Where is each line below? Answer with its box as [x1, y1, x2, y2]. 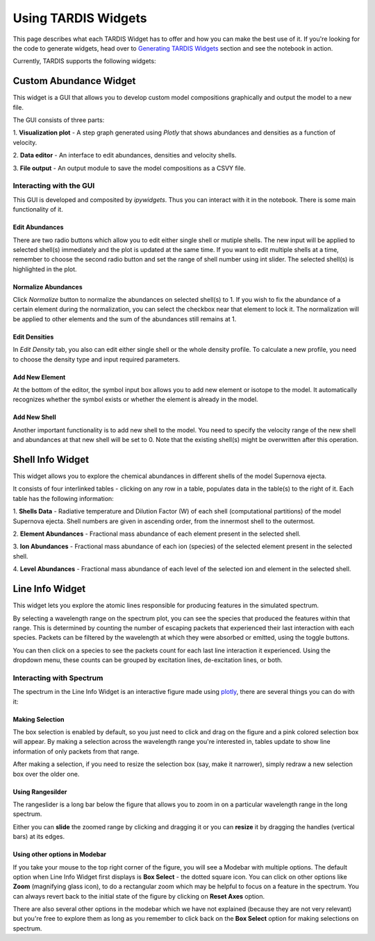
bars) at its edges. [12, 833, 65, 841]
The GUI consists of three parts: [12, 116, 105, 124]
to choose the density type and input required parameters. [12, 355, 181, 364]
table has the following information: [12, 494, 114, 502]
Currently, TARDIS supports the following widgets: [12, 57, 156, 65]
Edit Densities [12, 332, 54, 341]
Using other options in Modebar [12, 850, 107, 858]
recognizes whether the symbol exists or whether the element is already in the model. [12, 396, 258, 404]
